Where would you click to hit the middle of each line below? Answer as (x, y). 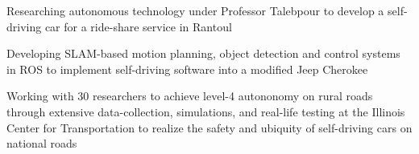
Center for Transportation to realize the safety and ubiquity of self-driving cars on (209, 127)
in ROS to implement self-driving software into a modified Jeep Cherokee (187, 69)
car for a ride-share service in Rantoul (138, 26)
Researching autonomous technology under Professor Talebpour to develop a (195, 10)
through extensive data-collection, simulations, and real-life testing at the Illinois (206, 111)
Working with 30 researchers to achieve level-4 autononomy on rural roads (190, 96)
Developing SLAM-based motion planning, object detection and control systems (203, 53)
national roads (42, 143)
